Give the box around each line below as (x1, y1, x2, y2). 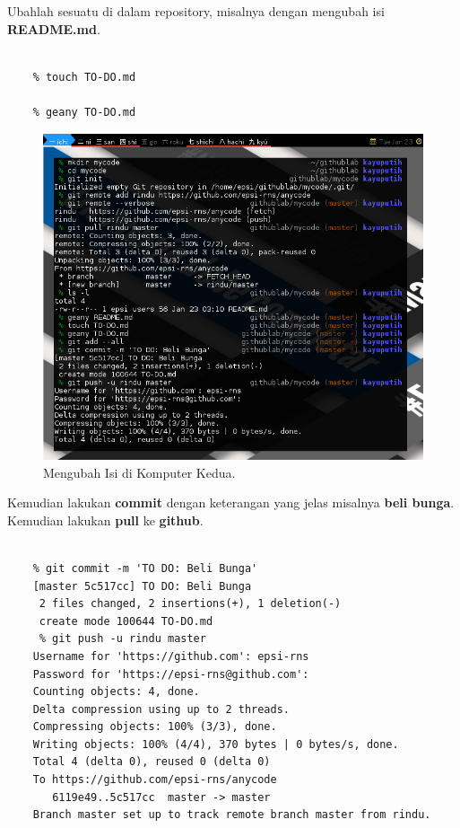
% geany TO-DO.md (32, 105, 136, 119)
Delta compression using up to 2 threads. (32, 702, 290, 716)
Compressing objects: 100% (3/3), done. (32, 720, 277, 734)
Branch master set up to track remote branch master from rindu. (32, 808, 431, 822)
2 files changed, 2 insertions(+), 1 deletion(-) (39, 597, 342, 611)
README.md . (7, 19, 100, 38)
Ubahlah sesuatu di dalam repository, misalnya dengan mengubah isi (7, 2, 385, 20)
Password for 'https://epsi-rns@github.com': (32, 667, 309, 681)
